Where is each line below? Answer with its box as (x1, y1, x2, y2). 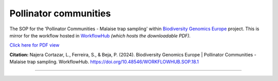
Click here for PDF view (9, 42, 60, 48)
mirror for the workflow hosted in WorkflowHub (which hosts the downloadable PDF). (9, 32, 191, 38)
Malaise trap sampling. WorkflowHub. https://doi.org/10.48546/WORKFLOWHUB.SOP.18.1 (9, 59, 199, 65)
